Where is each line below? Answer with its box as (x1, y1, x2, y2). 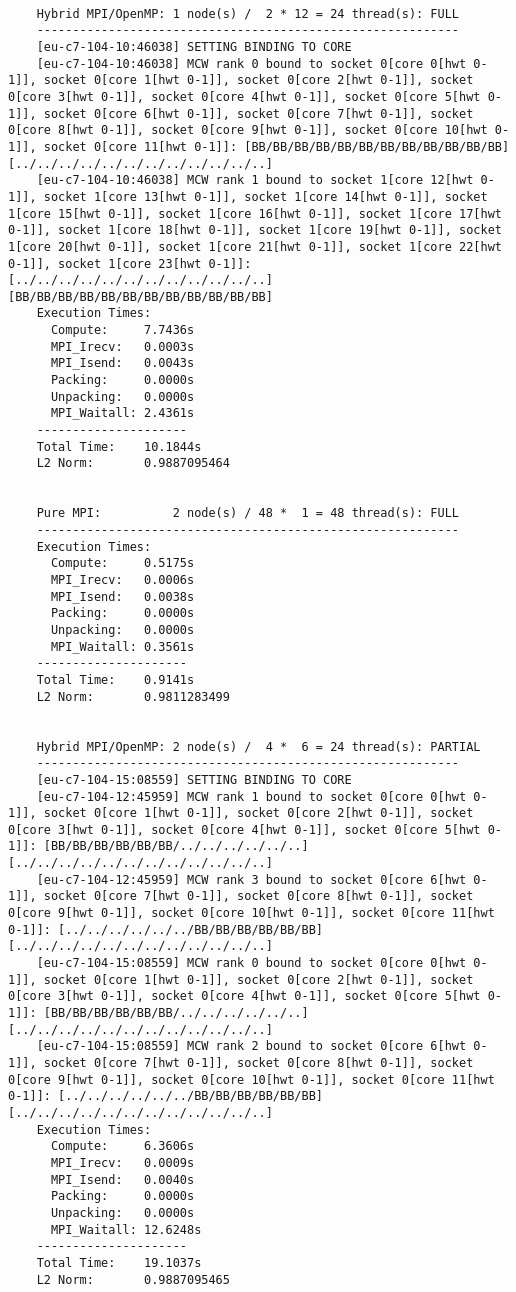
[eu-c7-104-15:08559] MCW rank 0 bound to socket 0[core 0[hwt (36, 956, 467, 971)
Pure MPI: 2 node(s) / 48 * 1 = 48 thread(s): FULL (36, 506, 460, 521)
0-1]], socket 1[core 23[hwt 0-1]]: (8, 256, 252, 271)
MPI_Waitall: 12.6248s (50, 1222, 202, 1237)
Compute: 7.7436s (50, 323, 195, 338)
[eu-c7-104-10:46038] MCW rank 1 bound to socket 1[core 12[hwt (36, 173, 474, 188)
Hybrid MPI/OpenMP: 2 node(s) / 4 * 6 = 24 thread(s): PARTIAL (36, 739, 481, 754)
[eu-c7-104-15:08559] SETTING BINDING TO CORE (36, 772, 352, 787)
